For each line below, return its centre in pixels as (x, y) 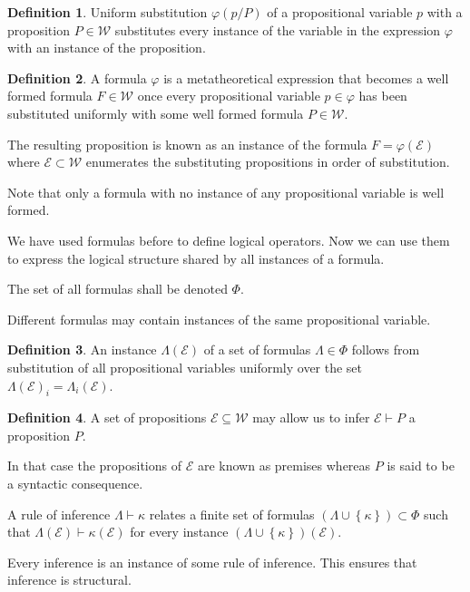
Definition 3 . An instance (82, 349)
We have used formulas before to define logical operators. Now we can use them (229, 240)
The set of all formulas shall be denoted (117, 289)
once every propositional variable (229, 96)
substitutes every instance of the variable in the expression (278, 29)
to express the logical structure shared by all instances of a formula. (196, 258)
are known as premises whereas (284, 466)
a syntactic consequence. (75, 484)
